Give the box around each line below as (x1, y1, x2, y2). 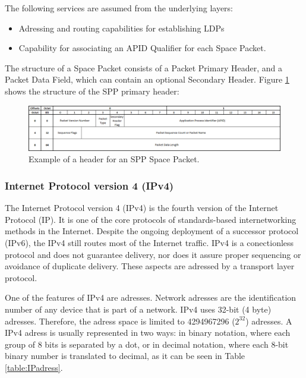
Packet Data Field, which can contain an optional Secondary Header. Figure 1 (5, 73, 289, 86)
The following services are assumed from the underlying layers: (5, 2, 234, 14)
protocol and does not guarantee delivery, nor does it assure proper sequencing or (5, 248, 301, 260)
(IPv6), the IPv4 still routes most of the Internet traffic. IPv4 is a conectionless (5, 236, 294, 248)
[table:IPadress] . (5, 361, 63, 373)
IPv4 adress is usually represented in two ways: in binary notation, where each (5, 326, 291, 339)
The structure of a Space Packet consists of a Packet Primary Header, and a (5, 61, 282, 74)
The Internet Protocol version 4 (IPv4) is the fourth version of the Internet (5, 201, 279, 214)
